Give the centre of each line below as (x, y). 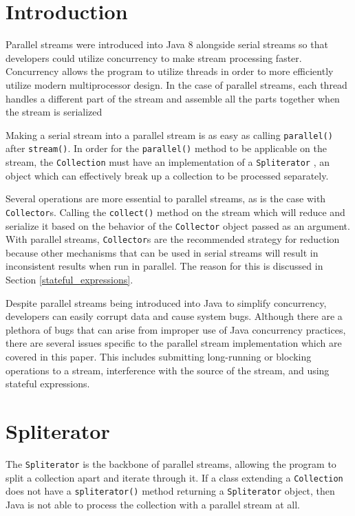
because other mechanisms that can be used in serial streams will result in (162, 252)
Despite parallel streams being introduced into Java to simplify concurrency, (166, 302)
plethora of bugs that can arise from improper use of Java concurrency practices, (176, 329)
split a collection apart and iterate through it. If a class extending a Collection (174, 477)
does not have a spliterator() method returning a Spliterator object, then (170, 491)
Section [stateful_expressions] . (69, 279)
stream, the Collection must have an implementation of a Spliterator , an (168, 162)
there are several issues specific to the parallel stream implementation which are (174, 343)
